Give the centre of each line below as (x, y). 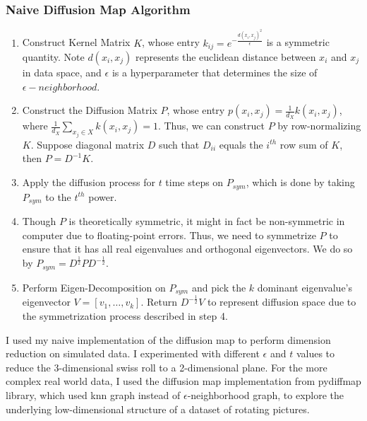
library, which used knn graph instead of (93, 394)
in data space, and (62, 73)
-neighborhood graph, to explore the (266, 394)
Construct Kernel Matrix (76, 42)
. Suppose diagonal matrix (88, 144)
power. (103, 196)
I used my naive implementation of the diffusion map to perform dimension (168, 339)
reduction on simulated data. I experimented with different (133, 353)
